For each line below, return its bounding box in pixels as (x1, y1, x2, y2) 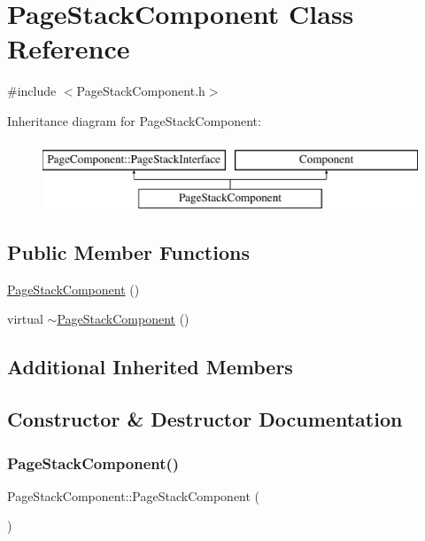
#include (7, 82, 57, 100)
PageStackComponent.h (76, 82, 205, 100)
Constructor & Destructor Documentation (7, 405, 403, 433)
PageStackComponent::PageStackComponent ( (7, 486, 260, 505)
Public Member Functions (7, 239, 250, 266)
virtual (7, 310, 43, 328)
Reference (7, 30, 130, 67)
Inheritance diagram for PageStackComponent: (7, 111, 261, 129)
